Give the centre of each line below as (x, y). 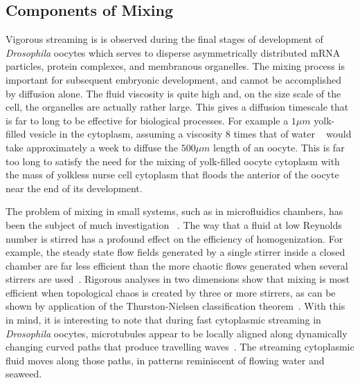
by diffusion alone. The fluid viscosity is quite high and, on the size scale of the (173, 93)
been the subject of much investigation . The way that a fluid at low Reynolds (174, 224)
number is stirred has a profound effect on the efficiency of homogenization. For (174, 238)
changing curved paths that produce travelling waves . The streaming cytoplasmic (180, 347)
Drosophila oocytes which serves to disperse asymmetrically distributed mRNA (173, 52)
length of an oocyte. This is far (279, 147)
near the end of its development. (74, 188)
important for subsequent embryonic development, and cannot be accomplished (173, 79)
